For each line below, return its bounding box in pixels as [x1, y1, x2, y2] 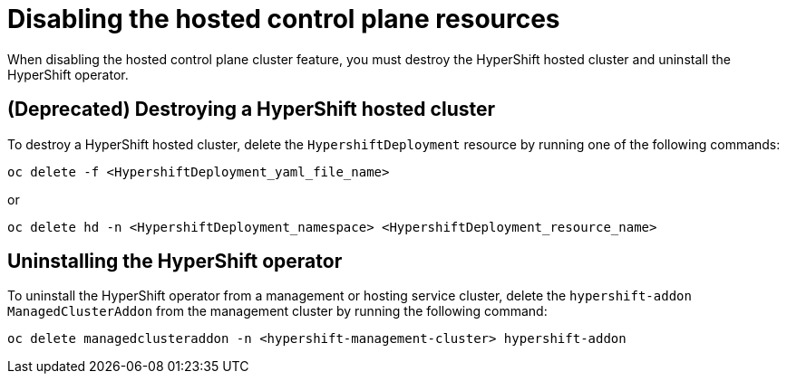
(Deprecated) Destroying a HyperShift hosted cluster [7, 98, 496, 121]
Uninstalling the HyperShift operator [7, 250, 343, 273]
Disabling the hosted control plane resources [7, 4, 560, 34]
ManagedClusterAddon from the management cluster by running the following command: [7, 303, 548, 319]
